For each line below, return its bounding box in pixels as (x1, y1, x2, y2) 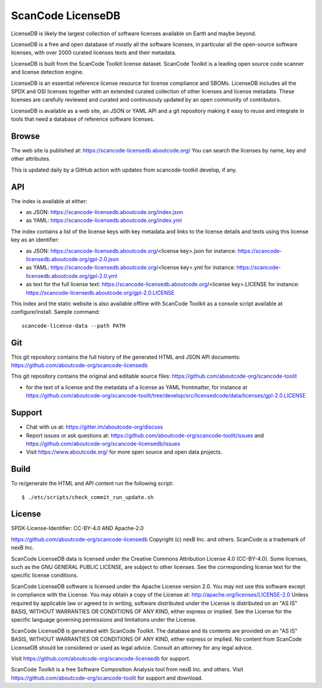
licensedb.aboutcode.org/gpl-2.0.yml (26, 272, 117, 279)
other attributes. (11, 155, 51, 163)
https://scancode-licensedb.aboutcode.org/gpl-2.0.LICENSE (26, 289, 175, 296)
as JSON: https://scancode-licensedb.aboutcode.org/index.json (26, 209, 184, 216)
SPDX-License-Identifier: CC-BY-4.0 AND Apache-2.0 (11, 525, 144, 532)
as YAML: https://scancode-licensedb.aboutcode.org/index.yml (26, 217, 182, 224)
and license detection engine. (11, 69, 84, 76)
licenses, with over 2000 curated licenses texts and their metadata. (11, 49, 177, 56)
